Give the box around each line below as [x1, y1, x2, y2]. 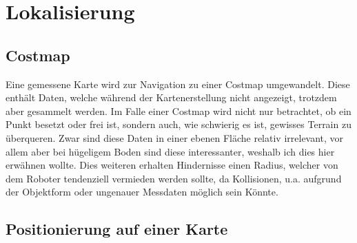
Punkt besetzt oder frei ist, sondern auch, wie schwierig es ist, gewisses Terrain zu [6, 117, 351, 131]
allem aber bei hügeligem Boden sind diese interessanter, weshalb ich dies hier [6, 144, 335, 158]
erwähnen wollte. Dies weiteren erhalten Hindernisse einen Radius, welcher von [6, 158, 338, 172]
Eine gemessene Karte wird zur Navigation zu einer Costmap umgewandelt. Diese [6, 76, 350, 91]
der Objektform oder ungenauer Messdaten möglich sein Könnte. [6, 184, 278, 199]
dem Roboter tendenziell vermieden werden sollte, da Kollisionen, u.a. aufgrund [6, 171, 342, 185]
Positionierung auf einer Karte [6, 218, 228, 240]
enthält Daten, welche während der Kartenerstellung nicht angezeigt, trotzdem [6, 90, 337, 105]
